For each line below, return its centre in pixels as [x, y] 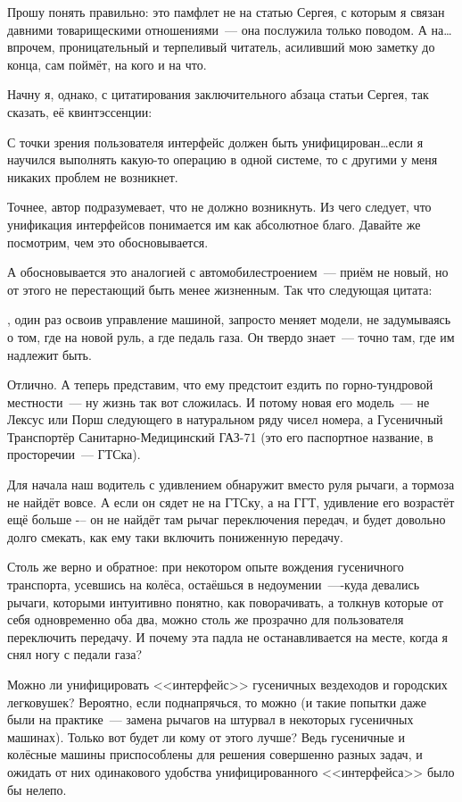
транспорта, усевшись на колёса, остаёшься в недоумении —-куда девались [214, 585]
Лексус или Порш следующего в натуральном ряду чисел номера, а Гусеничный [225, 419]
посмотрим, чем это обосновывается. [108, 242]
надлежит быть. [49, 354]
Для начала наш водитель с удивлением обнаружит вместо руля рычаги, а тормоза [231, 485]
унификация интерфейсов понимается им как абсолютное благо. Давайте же [214, 224]
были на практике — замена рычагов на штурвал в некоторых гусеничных [210, 719]
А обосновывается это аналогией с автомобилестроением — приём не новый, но [228, 272]
